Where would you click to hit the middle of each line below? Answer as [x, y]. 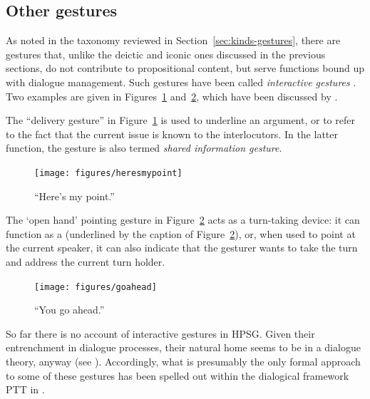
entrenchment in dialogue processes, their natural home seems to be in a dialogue [183, 347]
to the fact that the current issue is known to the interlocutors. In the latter [172, 134]
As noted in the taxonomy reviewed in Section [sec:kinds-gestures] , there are [173, 40]
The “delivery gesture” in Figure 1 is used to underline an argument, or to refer [180, 120]
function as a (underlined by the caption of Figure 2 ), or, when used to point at [181, 233]
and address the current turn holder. [86, 261]
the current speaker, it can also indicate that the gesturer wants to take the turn [182, 248]
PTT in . [25, 389]
